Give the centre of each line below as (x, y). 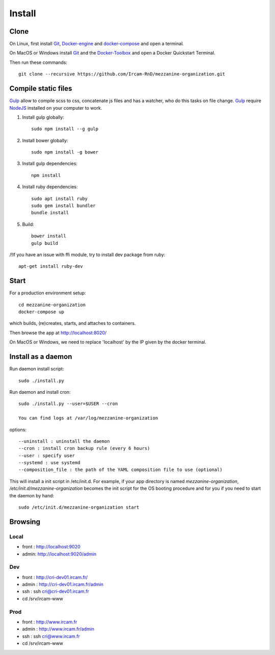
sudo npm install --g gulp (65, 129)
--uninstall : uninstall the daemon (64, 441)
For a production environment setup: (48, 293)
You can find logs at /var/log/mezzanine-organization (88, 418)
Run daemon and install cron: (40, 392)
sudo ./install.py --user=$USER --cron (68, 404)
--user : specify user (47, 456)
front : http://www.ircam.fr (50, 622)
